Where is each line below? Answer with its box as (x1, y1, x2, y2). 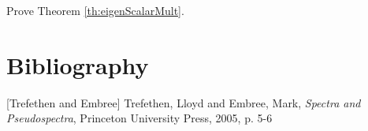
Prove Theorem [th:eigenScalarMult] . (6, 2, 184, 18)
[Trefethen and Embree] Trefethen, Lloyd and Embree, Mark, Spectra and (6, 94, 361, 110)
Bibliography (6, 48, 149, 80)
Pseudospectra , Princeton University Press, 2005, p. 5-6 (6, 110, 273, 126)
